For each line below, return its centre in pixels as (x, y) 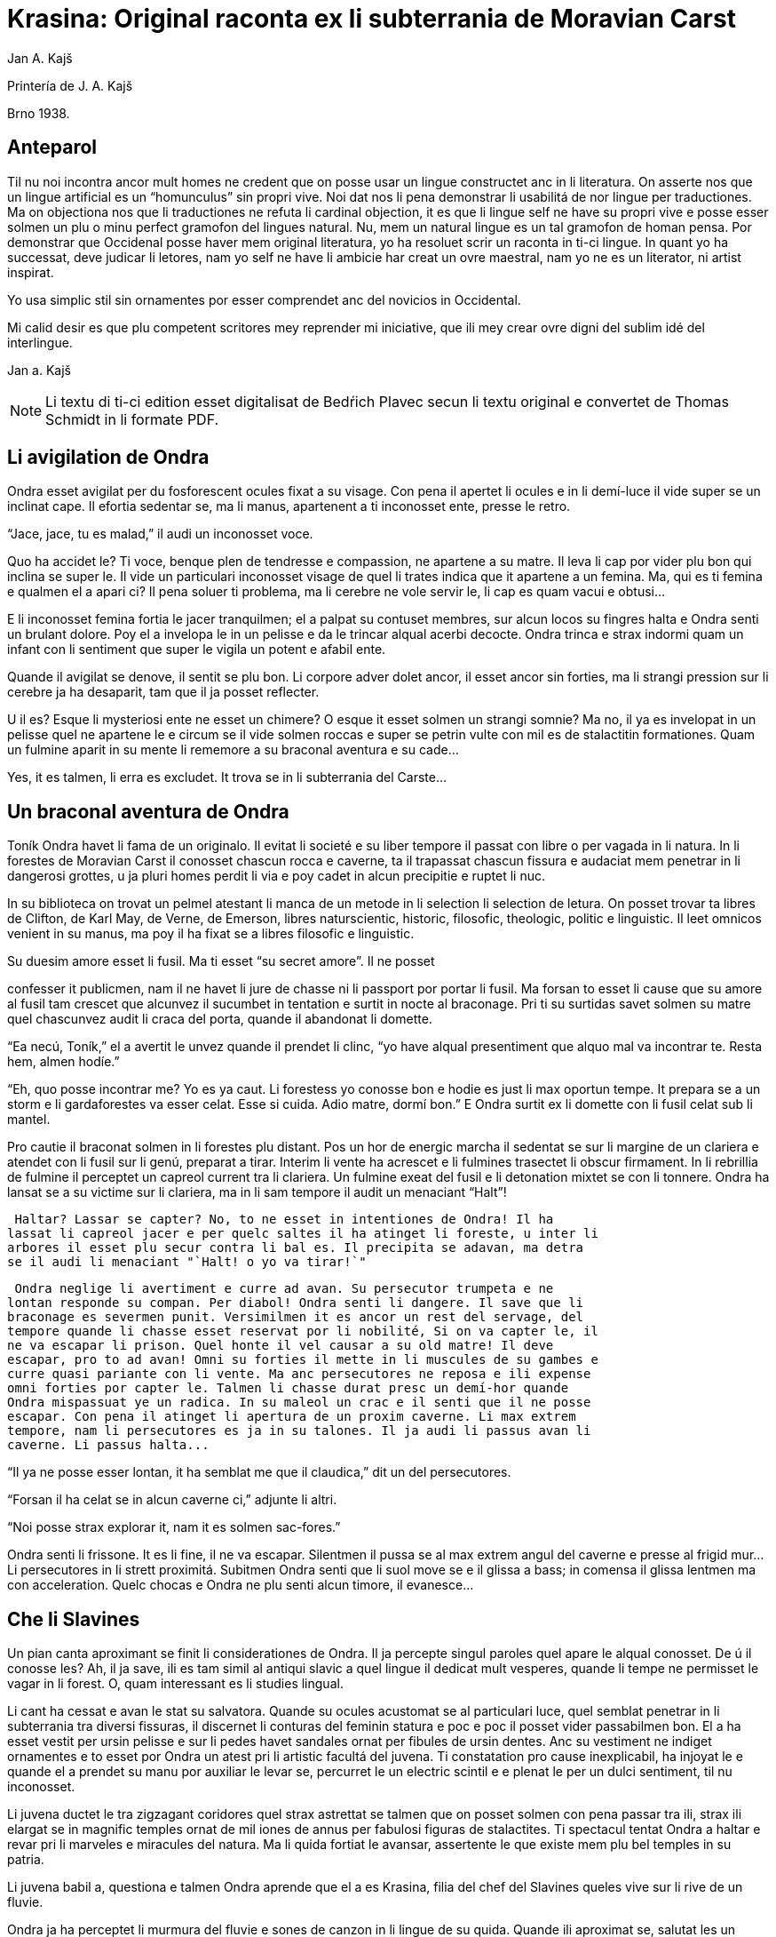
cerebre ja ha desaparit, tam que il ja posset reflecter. (163, 692)
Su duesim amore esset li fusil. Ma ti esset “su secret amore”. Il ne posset (221, 961)
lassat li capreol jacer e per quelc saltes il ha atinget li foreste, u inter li (303, 1234)
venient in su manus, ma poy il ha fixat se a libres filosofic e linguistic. (211, 934)
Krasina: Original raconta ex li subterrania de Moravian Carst (372, 19)
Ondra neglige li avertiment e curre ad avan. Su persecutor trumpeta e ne (284, 1289)
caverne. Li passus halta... (108, 1445)
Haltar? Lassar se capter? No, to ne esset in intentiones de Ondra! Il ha (284, 1220)
